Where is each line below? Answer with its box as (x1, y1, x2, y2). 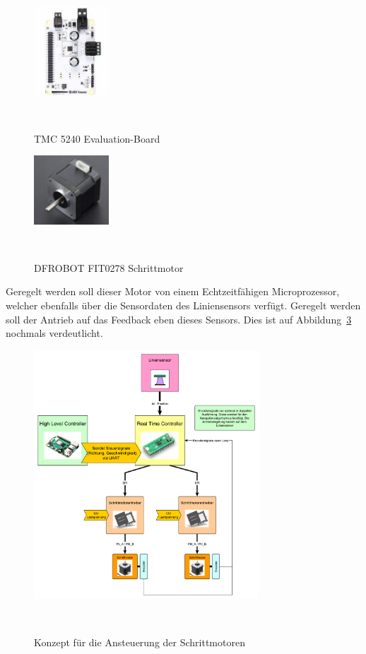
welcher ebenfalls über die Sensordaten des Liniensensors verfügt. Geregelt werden (6, 297, 361, 312)
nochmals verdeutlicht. (6, 326, 103, 340)
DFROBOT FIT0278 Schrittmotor (34, 260, 184, 275)
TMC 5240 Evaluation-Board (34, 131, 160, 145)
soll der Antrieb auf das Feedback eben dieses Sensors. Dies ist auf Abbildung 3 (6, 311, 352, 326)
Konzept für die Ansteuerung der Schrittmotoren (34, 634, 245, 649)
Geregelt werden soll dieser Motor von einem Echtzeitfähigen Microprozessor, (6, 284, 340, 299)
